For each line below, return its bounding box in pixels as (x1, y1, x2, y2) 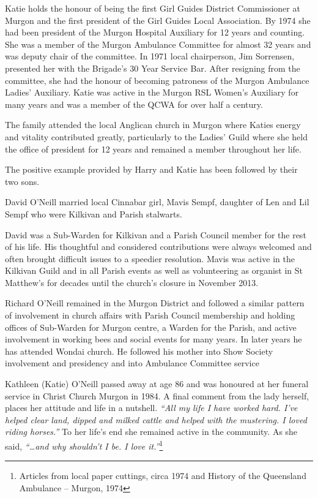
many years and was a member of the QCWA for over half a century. (5, 97, 263, 110)
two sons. (5, 175, 40, 187)
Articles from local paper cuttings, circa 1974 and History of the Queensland (19, 469, 306, 482)
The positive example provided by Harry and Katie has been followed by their (5, 163, 298, 176)
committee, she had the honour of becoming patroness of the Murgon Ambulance (5, 74, 309, 86)
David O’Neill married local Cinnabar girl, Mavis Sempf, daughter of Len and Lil (5, 195, 309, 208)
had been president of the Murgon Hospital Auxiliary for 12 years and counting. (5, 26, 305, 39)
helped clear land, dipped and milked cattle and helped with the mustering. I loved (5, 413, 307, 426)
